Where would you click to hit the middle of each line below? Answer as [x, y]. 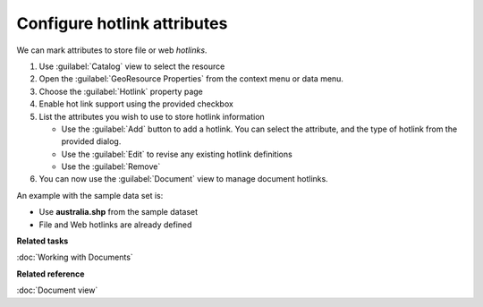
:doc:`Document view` [57, 290]
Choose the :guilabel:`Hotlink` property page [121, 91]
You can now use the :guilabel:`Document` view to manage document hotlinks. [183, 179]
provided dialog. [91, 141]
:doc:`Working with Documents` [75, 257]
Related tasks [42, 241]
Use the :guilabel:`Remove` [111, 166]
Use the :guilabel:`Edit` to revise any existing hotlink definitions [177, 154]
